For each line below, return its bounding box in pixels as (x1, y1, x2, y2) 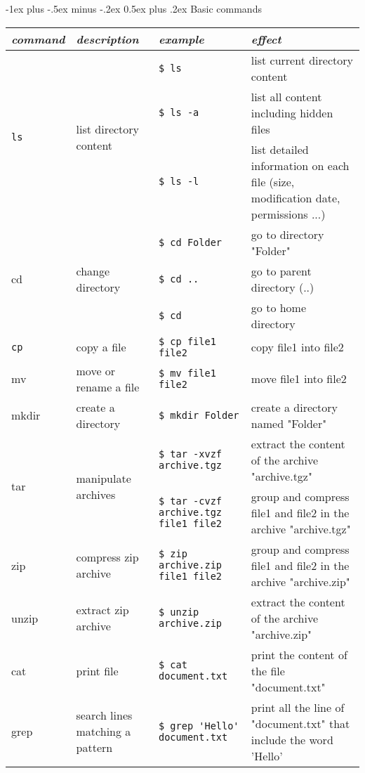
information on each (251, 157, 350, 174)
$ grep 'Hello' (158, 720, 239, 732)
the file (251, 662, 285, 679)
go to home (251, 299, 307, 316)
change (76, 262, 110, 279)
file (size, (251, 173, 295, 190)
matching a (76, 723, 131, 740)
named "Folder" (251, 415, 327, 431)
